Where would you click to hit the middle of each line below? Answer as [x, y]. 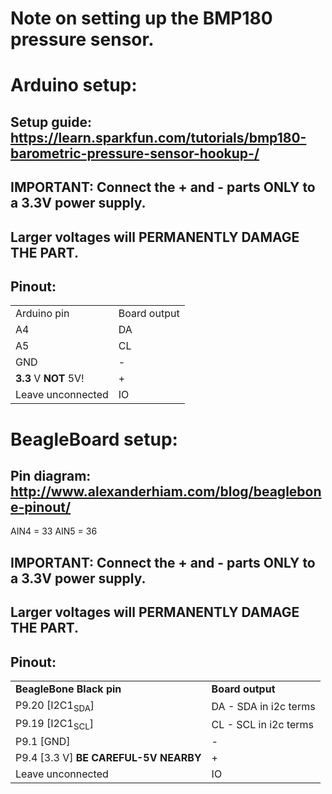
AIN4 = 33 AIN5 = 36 [54, 531]
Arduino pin [42, 314]
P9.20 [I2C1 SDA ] [55, 706]
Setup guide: [51, 122]
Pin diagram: [51, 475]
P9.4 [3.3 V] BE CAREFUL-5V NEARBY [108, 758]
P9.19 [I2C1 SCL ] [54, 724]
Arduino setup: [74, 85]
